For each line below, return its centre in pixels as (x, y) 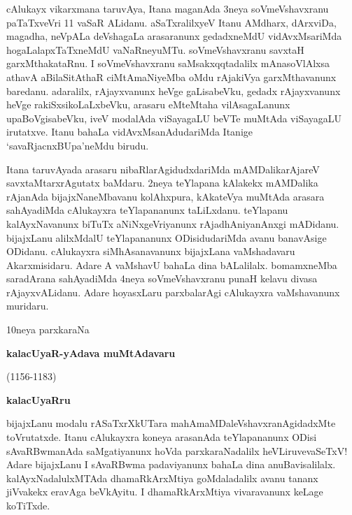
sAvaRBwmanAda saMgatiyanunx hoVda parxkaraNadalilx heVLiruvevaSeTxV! (177, 450)
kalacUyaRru (38, 399)
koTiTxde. (28, 505)
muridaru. (28, 306)
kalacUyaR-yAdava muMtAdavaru (91, 353)
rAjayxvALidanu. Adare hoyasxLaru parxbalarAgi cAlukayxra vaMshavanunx (173, 292)
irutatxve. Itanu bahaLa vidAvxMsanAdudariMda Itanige (129, 132)
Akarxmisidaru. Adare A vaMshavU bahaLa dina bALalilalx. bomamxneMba (172, 264)
